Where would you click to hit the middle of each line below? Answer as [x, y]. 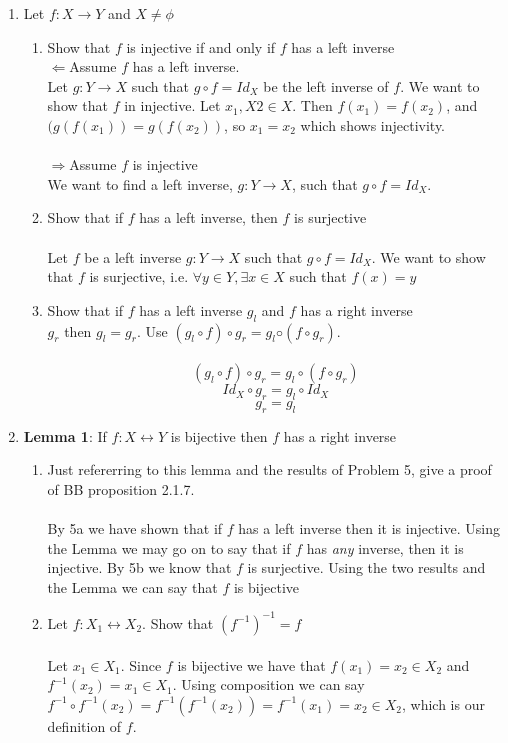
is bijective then [219, 435]
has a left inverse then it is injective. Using [369, 528]
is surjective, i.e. [139, 276]
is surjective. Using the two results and [366, 567]
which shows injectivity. [373, 124]
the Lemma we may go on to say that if [169, 547]
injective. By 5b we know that [139, 567]
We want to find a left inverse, [140, 183]
